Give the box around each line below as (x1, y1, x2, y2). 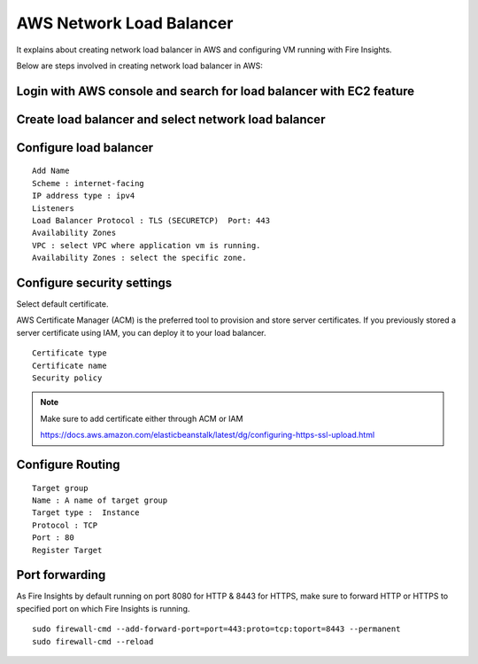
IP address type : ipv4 (32, 191, 135, 201)
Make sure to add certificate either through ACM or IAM (40, 413, 243, 424)
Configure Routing (16, 457, 120, 472)
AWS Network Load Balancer (16, 13, 234, 33)
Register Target (32, 545, 103, 555)
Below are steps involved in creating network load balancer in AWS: (16, 60, 263, 71)
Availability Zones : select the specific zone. (32, 253, 247, 263)
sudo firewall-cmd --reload (32, 637, 154, 646)
